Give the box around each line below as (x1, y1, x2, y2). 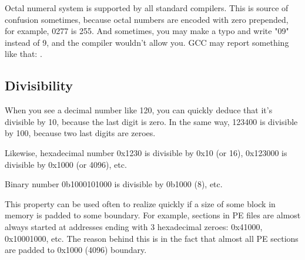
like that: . (5, 48, 42, 60)
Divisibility (5, 76, 73, 94)
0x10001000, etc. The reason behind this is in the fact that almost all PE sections (5, 232, 299, 244)
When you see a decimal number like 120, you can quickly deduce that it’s (5, 104, 273, 116)
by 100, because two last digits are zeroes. (5, 127, 156, 139)
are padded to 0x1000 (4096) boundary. (5, 244, 147, 256)
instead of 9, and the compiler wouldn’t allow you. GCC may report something (5, 36, 289, 48)
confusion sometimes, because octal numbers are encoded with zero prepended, (5, 13, 289, 25)
